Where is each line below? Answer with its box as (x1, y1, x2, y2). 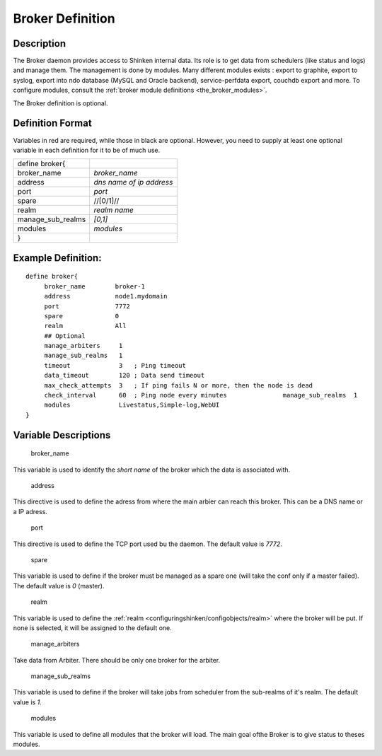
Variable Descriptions (13, 429, 111, 441)
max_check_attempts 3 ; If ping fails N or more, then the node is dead (44, 381, 313, 389)
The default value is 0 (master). (13, 581, 105, 590)
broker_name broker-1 (44, 282, 145, 290)
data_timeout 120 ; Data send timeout (44, 371, 205, 380)
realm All (44, 322, 127, 330)
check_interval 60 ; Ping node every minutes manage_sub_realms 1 (44, 391, 358, 400)
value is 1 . (13, 697, 42, 706)
